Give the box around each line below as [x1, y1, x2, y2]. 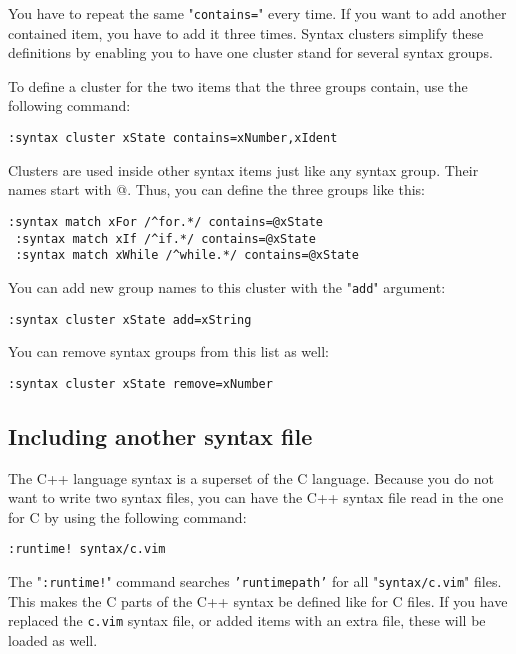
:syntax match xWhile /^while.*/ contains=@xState [15, 248, 359, 263]
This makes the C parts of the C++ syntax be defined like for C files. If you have [8, 590, 508, 611]
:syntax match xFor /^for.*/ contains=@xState [8, 214, 323, 229]
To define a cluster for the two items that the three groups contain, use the [8, 75, 468, 96]
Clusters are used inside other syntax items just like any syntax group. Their [8, 159, 479, 180]
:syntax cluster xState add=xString [8, 312, 252, 327]
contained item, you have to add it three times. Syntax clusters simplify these [8, 22, 484, 43]
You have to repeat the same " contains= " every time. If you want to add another [8, 3, 507, 23]
